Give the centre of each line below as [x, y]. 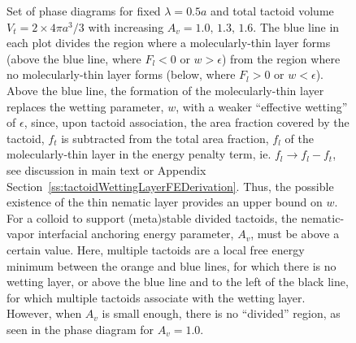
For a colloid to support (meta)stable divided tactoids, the [152, 217]
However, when [44, 313]
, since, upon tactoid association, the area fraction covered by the [187, 122]
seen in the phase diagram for [80, 329]
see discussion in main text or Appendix [106, 169]
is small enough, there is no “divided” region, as [221, 313]
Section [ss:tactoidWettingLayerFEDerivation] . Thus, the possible [170, 186]
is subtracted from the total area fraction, [165, 138]
